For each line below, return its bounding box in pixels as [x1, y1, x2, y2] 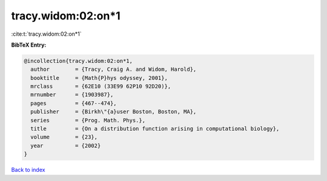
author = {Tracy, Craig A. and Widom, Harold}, [30, 66, 197, 73]
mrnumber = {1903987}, [30, 91, 114, 98]
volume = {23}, [30, 134, 98, 140]
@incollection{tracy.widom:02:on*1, [24, 58, 133, 64]
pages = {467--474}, [30, 100, 117, 107]
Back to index [11, 166, 45, 174]
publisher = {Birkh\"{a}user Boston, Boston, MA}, [30, 108, 197, 115]
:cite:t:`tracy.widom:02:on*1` [11, 30, 82, 38]
